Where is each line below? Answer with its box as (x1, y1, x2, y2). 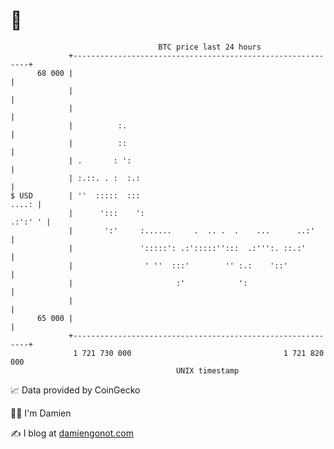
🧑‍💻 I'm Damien (10, 407, 72, 419)
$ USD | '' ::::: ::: (10, 190, 141, 201)
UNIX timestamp (175, 365, 240, 376)
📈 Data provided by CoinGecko (10, 384, 141, 396)
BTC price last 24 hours (158, 42, 262, 52)
